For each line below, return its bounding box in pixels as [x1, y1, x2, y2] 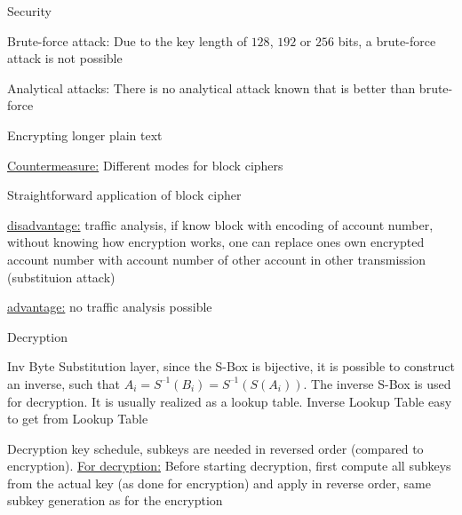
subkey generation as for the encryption [7, 491, 223, 510]
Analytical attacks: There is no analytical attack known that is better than [7, 78, 416, 97]
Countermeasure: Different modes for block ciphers [7, 155, 283, 174]
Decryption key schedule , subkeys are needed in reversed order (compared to [7, 439, 424, 457]
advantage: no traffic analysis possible [7, 297, 212, 316]
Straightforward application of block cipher [7, 186, 242, 204]
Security [7, 2, 52, 20]
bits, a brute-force [338, 31, 436, 50]
